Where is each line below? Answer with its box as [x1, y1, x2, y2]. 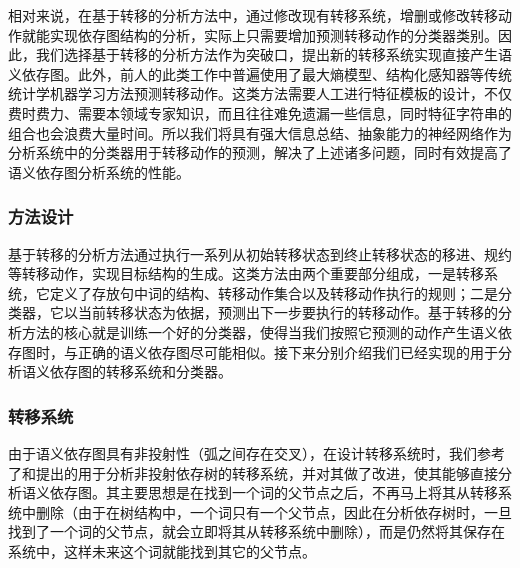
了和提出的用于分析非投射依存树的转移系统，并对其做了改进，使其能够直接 [8, 462, 498, 483]
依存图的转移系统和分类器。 [49, 361, 232, 382]
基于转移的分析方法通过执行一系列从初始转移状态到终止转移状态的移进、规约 [8, 243, 512, 264]
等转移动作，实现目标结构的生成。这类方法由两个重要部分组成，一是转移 [8, 263, 484, 284]
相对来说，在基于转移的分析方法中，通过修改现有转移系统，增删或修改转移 [8, 5, 498, 25]
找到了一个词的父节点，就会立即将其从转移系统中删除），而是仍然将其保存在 [8, 521, 505, 542]
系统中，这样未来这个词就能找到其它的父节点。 [8, 540, 316, 561]
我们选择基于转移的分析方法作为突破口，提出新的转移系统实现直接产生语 [35, 44, 512, 65]
